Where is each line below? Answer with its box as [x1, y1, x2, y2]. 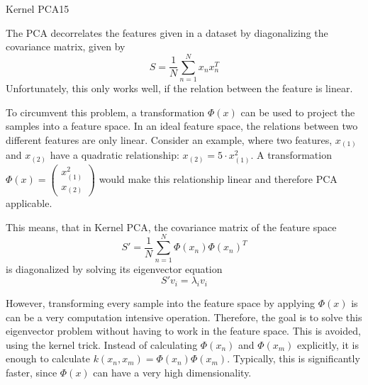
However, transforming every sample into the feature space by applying [6, 295, 315, 310]
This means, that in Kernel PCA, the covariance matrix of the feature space [6, 219, 337, 234]
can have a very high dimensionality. [93, 364, 252, 379]
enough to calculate [6, 351, 90, 366]
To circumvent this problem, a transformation [6, 104, 205, 119]
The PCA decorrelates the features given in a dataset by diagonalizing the [6, 25, 328, 40]
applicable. [6, 196, 52, 211]
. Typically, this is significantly [227, 351, 360, 366]
